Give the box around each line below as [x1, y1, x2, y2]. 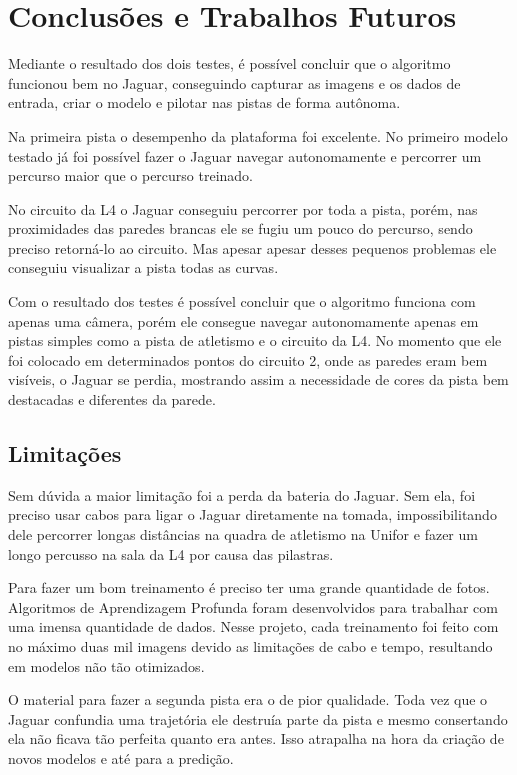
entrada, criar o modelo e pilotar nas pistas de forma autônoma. [8, 92, 401, 113]
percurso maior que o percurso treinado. [8, 165, 254, 186]
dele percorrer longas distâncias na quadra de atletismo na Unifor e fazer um [8, 524, 478, 545]
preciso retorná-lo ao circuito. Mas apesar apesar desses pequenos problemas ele [8, 237, 497, 258]
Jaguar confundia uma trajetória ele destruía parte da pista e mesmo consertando [8, 708, 508, 729]
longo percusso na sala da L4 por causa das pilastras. [8, 543, 334, 564]
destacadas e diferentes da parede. [8, 389, 216, 410]
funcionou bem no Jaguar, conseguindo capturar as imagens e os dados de [8, 72, 461, 93]
